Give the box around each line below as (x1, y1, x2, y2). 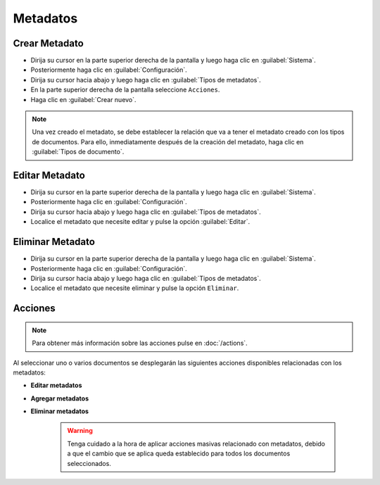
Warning (67, 427, 93, 435)
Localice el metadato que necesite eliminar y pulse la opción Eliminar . (30, 284, 239, 292)
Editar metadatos (30, 381, 82, 390)
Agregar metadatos (30, 394, 89, 403)
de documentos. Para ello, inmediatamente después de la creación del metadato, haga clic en (32, 137, 304, 146)
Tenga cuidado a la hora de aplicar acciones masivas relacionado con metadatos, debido (67, 439, 325, 448)
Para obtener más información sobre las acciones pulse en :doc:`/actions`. (32, 339, 248, 348)
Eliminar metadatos (30, 407, 89, 415)
